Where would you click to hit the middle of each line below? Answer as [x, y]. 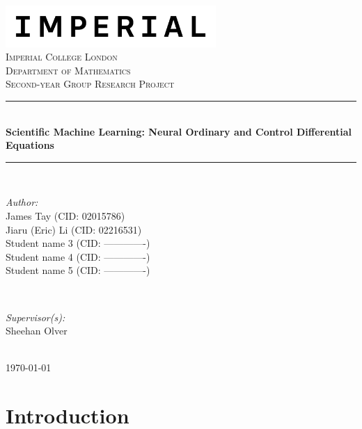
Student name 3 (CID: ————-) [78, 243]
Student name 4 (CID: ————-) [78, 256]
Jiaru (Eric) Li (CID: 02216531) [74, 229]
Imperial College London [62, 57]
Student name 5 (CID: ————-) [78, 270]
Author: [22, 202]
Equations [30, 145]
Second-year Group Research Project [90, 84]
